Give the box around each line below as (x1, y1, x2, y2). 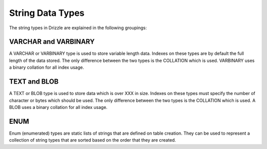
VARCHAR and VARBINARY (9, 38, 95, 46)
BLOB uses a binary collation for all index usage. (9, 104, 108, 110)
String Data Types (9, 7, 85, 18)
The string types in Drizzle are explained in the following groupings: (9, 25, 147, 31)
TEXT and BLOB (9, 77, 59, 86)
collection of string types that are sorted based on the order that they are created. (9, 137, 177, 143)
